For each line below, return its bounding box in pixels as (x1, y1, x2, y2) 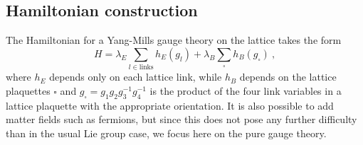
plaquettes (6, 83, 51, 98)
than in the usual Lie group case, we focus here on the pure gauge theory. (6, 125, 327, 140)
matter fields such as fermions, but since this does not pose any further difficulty (6, 112, 357, 127)
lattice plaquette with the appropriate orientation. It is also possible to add (6, 98, 334, 112)
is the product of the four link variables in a (149, 83, 342, 98)
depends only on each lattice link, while (49, 69, 222, 84)
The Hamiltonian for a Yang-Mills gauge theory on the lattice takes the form (6, 33, 342, 47)
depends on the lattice (239, 69, 337, 84)
